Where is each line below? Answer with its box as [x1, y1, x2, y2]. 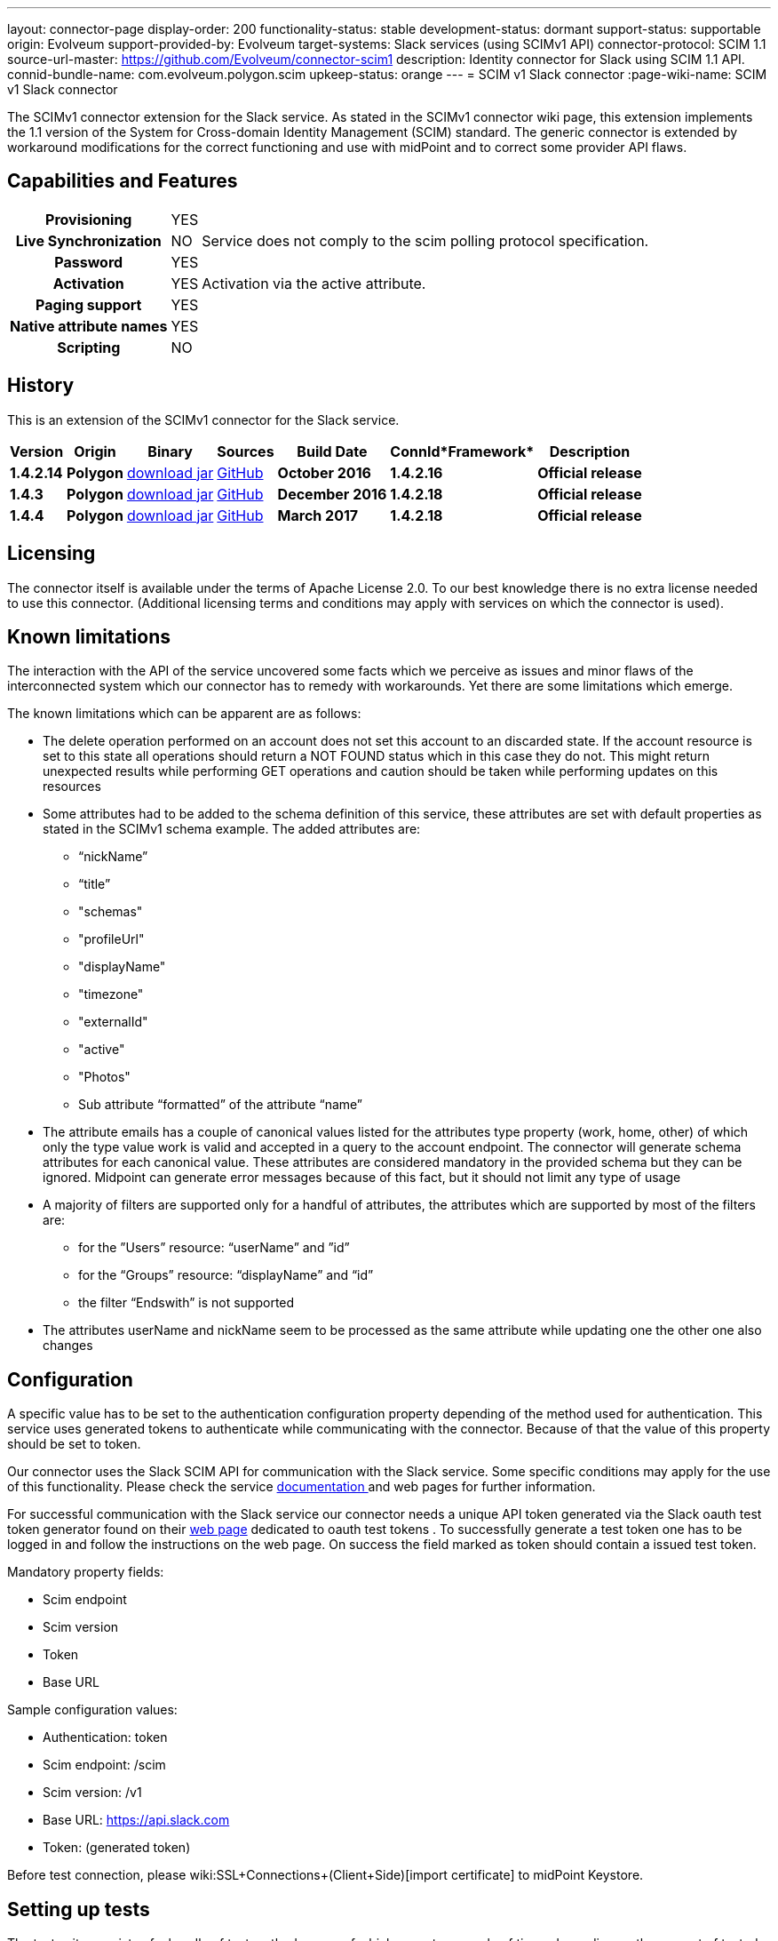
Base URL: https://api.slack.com [43, 1812, 230, 1828]
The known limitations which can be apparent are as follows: [7, 706, 361, 722]
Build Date [297, 442, 368, 460]
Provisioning [45, 210, 132, 228]
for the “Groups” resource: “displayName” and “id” [78, 1267, 374, 1283]
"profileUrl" [78, 931, 145, 947]
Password [54, 252, 123, 271]
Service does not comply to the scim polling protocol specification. [202, 231, 649, 250]
